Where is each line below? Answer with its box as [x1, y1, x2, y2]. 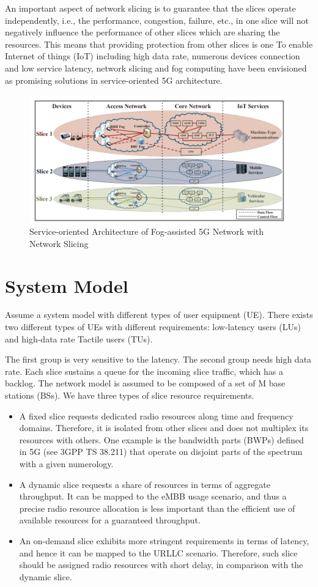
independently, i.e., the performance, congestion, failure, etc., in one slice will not [5, 13, 309, 26]
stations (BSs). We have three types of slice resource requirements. [5, 389, 254, 402]
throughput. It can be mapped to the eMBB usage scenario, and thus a [19, 490, 287, 503]
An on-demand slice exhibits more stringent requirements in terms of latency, [19, 534, 309, 547]
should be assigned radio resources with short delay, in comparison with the [19, 558, 303, 571]
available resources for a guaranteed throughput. [19, 514, 201, 526]
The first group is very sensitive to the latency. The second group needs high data [5, 353, 312, 366]
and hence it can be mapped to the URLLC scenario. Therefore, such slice [19, 546, 298, 559]
